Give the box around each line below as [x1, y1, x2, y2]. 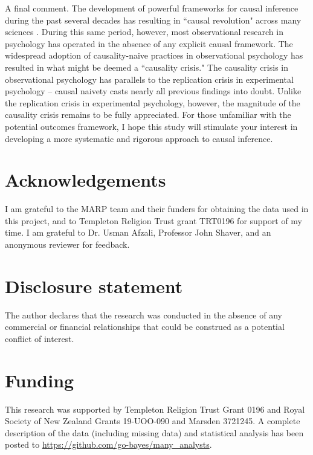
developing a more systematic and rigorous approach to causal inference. [5, 132, 273, 144]
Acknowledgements [5, 167, 166, 192]
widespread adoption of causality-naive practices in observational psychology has [5, 49, 303, 62]
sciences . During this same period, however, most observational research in [5, 25, 283, 38]
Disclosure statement [5, 273, 183, 298]
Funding [5, 367, 74, 392]
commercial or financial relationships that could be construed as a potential [5, 320, 285, 333]
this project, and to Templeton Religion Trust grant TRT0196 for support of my [5, 214, 303, 227]
